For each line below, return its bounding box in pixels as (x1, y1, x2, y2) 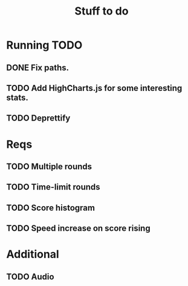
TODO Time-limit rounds (6, 182, 101, 192)
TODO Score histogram (6, 202, 96, 213)
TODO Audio (6, 271, 54, 282)
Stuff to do (74, 4, 129, 18)
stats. (6, 92, 29, 102)
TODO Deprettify (6, 113, 71, 124)
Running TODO (6, 38, 83, 52)
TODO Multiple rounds (6, 161, 92, 171)
